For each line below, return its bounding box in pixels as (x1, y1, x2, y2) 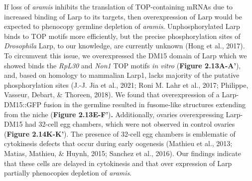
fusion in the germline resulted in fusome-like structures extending (43, 99, 246, 109)
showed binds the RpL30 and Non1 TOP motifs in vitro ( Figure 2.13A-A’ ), (4, 60, 241, 70)
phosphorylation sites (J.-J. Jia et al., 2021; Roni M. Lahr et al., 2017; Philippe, (4, 79, 249, 90)
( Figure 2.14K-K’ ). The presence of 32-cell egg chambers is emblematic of (4, 128, 236, 139)
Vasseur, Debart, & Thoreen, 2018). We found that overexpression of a (4, 89, 220, 100)
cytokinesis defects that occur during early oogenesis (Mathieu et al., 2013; (4, 138, 233, 149)
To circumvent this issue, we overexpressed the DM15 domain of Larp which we (4, 50, 247, 60)
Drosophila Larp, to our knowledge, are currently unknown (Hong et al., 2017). (4, 40, 245, 51)
